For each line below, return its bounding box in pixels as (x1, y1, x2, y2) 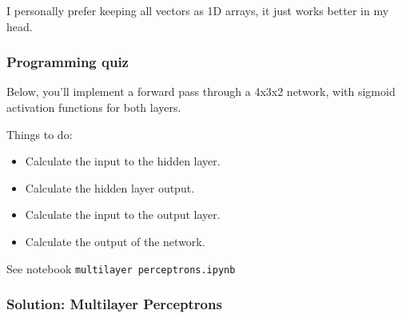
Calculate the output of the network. (25, 233, 205, 249)
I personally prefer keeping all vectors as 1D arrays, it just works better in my (6, 2, 389, 18)
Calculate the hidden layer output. (25, 179, 195, 196)
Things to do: (6, 125, 73, 142)
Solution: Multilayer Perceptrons (6, 294, 222, 314)
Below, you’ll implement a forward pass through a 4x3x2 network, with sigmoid (6, 83, 396, 100)
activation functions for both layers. (6, 99, 181, 115)
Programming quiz (6, 52, 129, 72)
